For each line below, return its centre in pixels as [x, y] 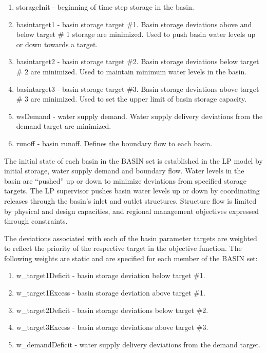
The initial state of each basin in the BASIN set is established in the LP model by [133, 160]
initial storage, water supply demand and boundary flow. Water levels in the [124, 171]
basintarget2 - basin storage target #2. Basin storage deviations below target [138, 61]
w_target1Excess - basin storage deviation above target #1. [111, 293]
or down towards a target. [57, 44]
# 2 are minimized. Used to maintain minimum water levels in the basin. [131, 71]
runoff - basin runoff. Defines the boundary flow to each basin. [114, 143]
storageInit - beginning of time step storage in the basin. [105, 7]
